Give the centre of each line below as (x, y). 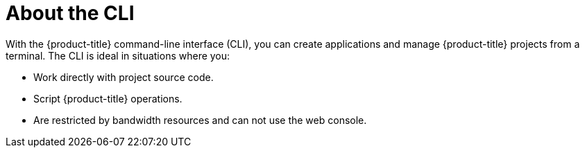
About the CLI (70, 13)
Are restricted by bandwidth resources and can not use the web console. (200, 120)
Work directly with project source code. (124, 77)
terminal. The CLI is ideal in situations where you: (118, 55)
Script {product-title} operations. (108, 98)
